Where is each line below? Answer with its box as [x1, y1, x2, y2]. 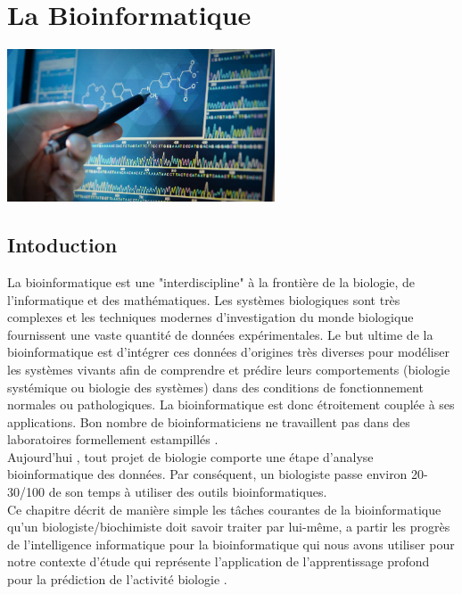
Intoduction [7, 231, 118, 259]
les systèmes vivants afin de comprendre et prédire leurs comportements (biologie [7, 359, 450, 378]
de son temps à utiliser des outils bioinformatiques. [48, 483, 327, 501]
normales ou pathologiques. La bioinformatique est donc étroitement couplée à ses [7, 395, 455, 414]
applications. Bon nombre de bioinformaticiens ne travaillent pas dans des [7, 412, 410, 431]
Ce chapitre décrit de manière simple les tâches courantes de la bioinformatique [7, 499, 441, 518]
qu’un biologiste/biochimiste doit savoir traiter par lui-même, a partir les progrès [7, 517, 450, 536]
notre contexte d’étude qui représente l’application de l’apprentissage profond [7, 552, 430, 571]
